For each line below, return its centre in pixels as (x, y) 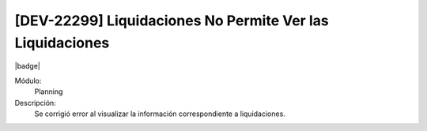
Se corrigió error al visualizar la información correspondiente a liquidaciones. (160, 114)
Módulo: (28, 80)
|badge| (28, 66)
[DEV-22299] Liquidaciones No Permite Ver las (172, 21)
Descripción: (36, 103)
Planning (49, 92)
